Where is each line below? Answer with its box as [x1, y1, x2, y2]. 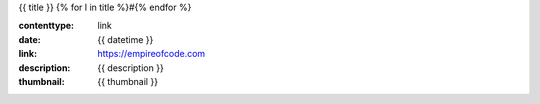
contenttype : [18, 20, 75, 32]
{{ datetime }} [97, 33, 154, 45]
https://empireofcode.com [97, 48, 206, 60]
